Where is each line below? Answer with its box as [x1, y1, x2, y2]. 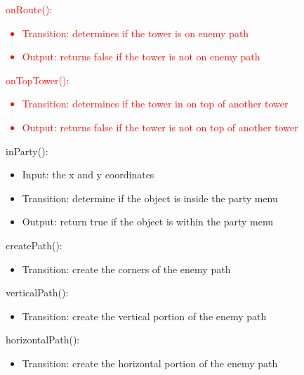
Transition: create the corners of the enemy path [22, 261, 231, 276]
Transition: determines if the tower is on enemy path [22, 25, 249, 40]
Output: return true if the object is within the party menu [22, 214, 274, 229]
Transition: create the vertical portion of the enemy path [22, 308, 267, 323]
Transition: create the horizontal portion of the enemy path [22, 355, 278, 370]
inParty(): [6, 143, 48, 158]
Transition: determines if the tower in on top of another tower [22, 96, 289, 111]
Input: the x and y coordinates [22, 167, 154, 182]
